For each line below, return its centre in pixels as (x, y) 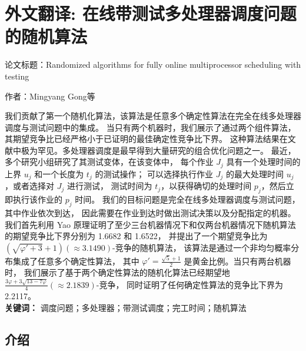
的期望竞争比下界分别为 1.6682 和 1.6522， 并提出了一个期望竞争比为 (136, 236)
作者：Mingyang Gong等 (50, 96)
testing (17, 76)
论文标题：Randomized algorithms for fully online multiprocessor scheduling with (153, 64)
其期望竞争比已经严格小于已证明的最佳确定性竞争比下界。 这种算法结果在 (146, 139)
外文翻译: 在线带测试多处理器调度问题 (151, 13)
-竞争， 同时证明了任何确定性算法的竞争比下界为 (190, 284)
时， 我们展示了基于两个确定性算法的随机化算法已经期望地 (117, 272)
